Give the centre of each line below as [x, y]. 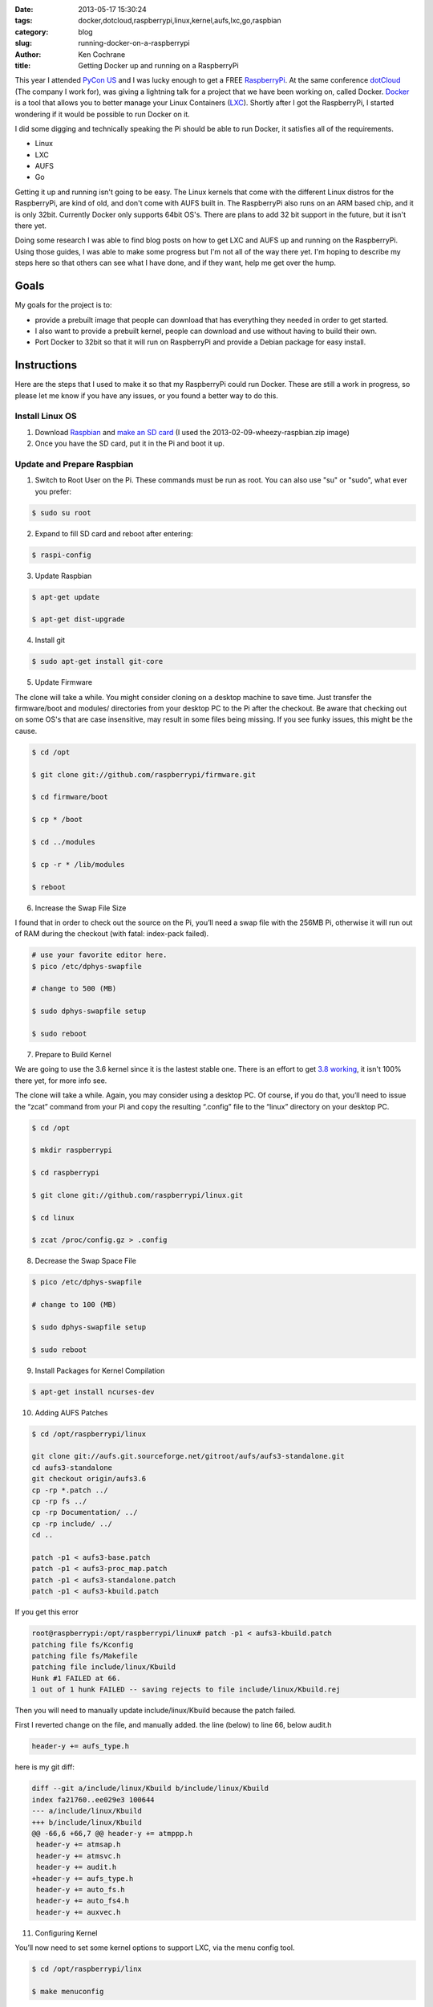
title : [23, 65]
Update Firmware [63, 682]
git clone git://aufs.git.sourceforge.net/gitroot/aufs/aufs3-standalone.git [188, 1456]
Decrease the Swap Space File [85, 1261]
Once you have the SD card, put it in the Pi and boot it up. [129, 444]
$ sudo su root [61, 513]
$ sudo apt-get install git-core [97, 662]
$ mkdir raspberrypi [72, 1150]
